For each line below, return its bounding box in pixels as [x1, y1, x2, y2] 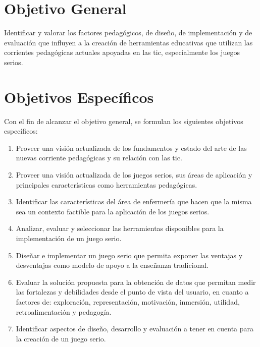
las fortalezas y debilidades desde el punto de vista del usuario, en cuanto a [16, 286, 249, 297]
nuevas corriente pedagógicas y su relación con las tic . [16, 152, 182, 163]
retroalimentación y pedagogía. [16, 306, 112, 317]
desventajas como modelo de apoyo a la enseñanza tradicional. [16, 260, 209, 270]
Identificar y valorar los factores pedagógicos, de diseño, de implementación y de [4, 27, 252, 38]
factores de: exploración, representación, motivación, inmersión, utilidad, [16, 296, 240, 307]
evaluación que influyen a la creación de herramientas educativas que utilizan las [4, 37, 253, 47]
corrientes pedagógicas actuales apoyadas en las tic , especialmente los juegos [4, 47, 240, 57]
